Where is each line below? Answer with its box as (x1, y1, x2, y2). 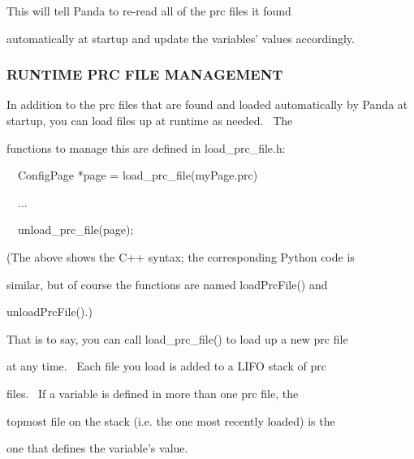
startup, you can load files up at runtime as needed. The (6, 112, 293, 128)
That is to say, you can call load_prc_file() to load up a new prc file (6, 330, 348, 347)
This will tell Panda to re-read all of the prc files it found (6, 2, 291, 19)
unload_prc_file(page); (17, 221, 134, 238)
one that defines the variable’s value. (6, 440, 188, 457)
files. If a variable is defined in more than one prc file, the (6, 384, 299, 401)
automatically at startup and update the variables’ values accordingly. (6, 29, 355, 46)
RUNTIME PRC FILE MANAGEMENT (6, 64, 283, 84)
